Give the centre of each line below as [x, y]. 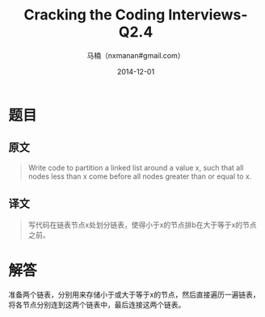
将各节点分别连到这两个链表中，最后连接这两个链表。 [97, 304]
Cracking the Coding [95, 15]
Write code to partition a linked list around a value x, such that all [136, 167]
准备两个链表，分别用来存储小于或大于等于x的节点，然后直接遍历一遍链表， [134, 294]
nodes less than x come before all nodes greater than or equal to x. [140, 176]
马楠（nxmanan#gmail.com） [136, 55]
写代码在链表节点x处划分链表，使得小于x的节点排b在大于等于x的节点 [142, 225]
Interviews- [208, 15]
